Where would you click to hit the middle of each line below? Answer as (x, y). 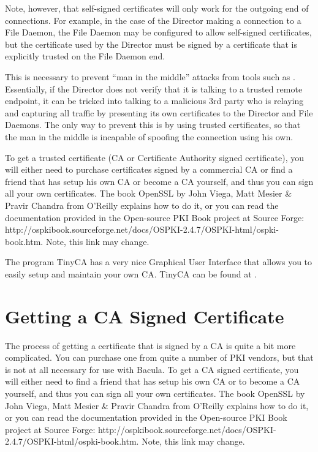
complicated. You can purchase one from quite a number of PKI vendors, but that (159, 357)
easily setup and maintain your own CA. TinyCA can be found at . (131, 273)
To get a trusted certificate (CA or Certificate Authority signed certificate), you (155, 157)
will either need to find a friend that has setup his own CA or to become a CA (153, 381)
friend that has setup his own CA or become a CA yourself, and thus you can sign (159, 181)
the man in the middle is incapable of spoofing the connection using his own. (149, 136)
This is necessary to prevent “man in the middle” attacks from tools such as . (150, 76)
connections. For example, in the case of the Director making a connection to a (153, 20)
